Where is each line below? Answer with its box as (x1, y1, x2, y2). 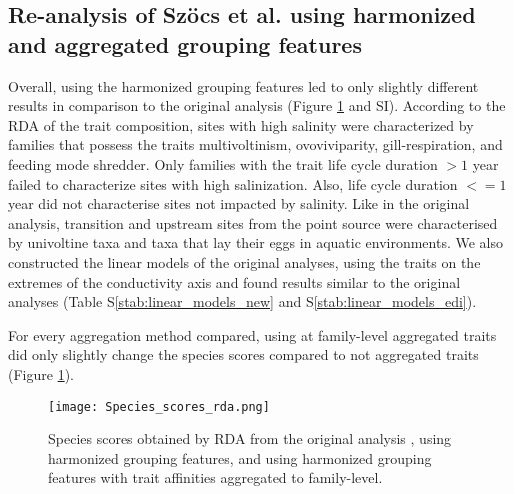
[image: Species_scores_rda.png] (48, 399, 270, 414)
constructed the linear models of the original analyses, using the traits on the (8, 251, 481, 272)
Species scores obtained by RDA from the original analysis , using (48, 428, 452, 449)
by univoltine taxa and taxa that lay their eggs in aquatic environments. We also (8, 232, 503, 253)
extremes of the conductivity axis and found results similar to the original (8, 271, 461, 292)
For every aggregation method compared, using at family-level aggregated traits (8, 324, 497, 345)
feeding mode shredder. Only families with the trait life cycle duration (8, 153, 438, 174)
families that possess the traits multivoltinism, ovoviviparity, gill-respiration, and (8, 134, 503, 155)
